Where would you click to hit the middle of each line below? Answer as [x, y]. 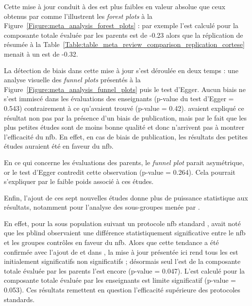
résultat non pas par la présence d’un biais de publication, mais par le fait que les [125, 117]
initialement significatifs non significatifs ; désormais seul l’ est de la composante [122, 261]
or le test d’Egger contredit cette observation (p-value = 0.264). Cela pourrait [120, 172]
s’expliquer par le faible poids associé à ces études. [79, 181]
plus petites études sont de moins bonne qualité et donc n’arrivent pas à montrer [124, 127]
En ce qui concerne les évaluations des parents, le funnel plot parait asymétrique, [124, 162]
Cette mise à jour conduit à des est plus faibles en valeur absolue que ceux [115, 6]
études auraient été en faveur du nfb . [59, 146]
